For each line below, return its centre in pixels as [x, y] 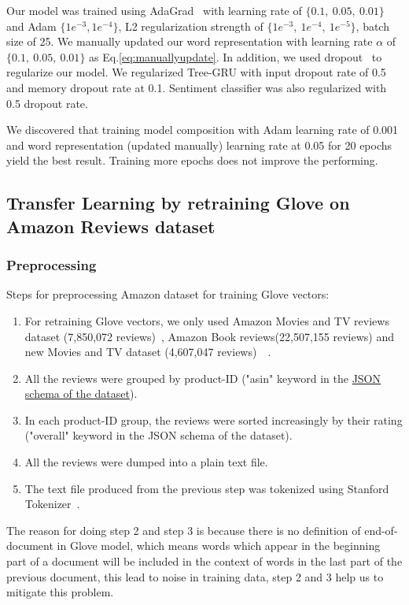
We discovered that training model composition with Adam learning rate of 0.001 [203, 130]
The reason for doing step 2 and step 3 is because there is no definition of [184, 530]
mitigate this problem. [60, 592]
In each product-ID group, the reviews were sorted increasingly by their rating [214, 419]
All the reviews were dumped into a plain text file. [146, 462]
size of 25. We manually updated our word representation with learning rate [190, 41]
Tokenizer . [52, 504]
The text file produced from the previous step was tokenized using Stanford [207, 488]
